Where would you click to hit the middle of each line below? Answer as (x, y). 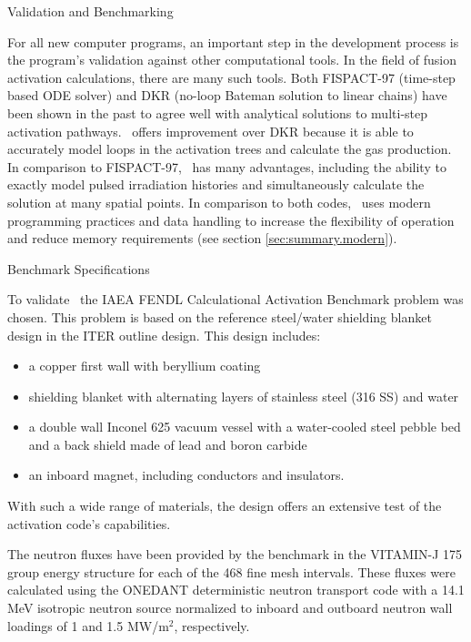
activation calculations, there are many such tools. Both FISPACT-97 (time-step (231, 77)
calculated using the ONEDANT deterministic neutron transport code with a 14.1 (236, 590)
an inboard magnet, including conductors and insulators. (186, 475)
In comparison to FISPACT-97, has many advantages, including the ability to (227, 166)
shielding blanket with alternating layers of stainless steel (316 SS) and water (244, 396)
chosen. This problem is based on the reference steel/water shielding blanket (220, 316)
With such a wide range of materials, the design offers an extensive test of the (225, 506)
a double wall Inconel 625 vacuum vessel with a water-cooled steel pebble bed (245, 427)
